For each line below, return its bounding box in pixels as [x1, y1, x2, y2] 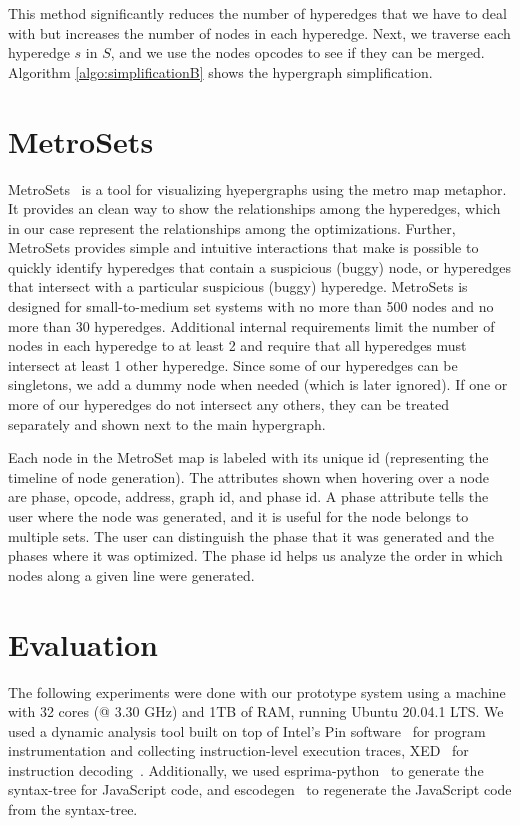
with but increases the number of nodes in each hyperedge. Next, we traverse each [8, 22, 511, 43]
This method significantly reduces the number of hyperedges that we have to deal [8, 3, 507, 23]
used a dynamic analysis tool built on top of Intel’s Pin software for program [8, 720, 486, 741]
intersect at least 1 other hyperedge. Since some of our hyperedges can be [8, 354, 458, 375]
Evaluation [8, 623, 158, 664]
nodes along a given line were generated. [8, 564, 255, 585]
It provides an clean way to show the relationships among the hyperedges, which [8, 198, 501, 219]
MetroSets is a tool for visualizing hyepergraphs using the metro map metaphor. [8, 178, 507, 199]
